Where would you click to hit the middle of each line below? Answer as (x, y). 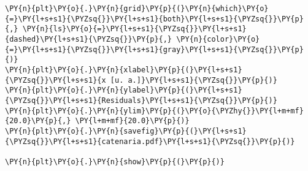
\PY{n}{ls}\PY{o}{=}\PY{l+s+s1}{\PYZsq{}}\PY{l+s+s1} (134, 29)
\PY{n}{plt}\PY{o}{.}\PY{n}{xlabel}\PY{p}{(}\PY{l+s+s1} (124, 70)
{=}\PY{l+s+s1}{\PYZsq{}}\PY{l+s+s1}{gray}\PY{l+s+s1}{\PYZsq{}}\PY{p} (154, 49)
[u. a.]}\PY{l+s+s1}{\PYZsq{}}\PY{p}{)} (194, 80)
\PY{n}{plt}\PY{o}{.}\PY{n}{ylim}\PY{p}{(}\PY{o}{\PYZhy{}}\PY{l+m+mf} (154, 111)
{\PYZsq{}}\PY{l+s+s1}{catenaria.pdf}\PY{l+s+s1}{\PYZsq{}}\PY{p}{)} (150, 141)
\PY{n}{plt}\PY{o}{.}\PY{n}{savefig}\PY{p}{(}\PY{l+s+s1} (126, 131)
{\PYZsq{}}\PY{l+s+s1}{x (56, 80)
